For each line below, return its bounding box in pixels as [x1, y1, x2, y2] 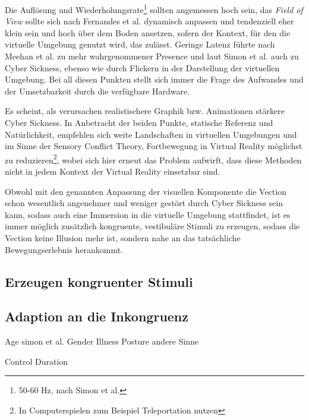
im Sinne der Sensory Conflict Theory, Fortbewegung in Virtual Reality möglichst [5, 140, 302, 152]
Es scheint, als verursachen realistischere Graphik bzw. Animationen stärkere [5, 105, 285, 117]
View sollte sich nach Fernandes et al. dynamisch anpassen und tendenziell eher [5, 15, 294, 27]
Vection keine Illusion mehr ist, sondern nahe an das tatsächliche [5, 232, 241, 244]
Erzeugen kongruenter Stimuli [5, 272, 193, 290]
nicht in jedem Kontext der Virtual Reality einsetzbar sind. [5, 165, 220, 178]
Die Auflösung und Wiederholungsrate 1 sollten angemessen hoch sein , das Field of [5, 2, 303, 15]
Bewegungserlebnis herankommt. [5, 243, 124, 255]
